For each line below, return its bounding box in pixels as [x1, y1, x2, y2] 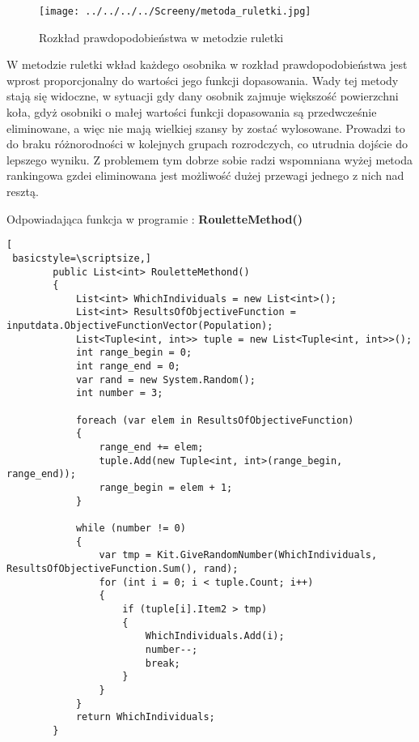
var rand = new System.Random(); [75, 373, 256, 386]
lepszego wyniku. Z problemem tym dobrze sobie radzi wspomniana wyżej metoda [6, 151, 413, 168]
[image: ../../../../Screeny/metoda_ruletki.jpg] [39, 6, 311, 17]
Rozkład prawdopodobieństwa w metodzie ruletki [39, 28, 284, 45]
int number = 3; [75, 387, 163, 399]
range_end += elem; [99, 441, 204, 454]
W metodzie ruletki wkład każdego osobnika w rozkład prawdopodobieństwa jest [6, 56, 408, 73]
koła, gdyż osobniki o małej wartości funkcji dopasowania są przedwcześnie [6, 104, 377, 121]
